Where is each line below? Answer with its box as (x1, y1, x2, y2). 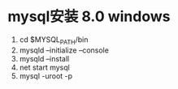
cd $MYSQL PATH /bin (19, 34, 89, 46)
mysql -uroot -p (19, 70, 73, 81)
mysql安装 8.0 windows (7, 7, 171, 26)
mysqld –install (19, 53, 70, 63)
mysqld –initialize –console (19, 45, 109, 55)
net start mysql (19, 62, 70, 72)
